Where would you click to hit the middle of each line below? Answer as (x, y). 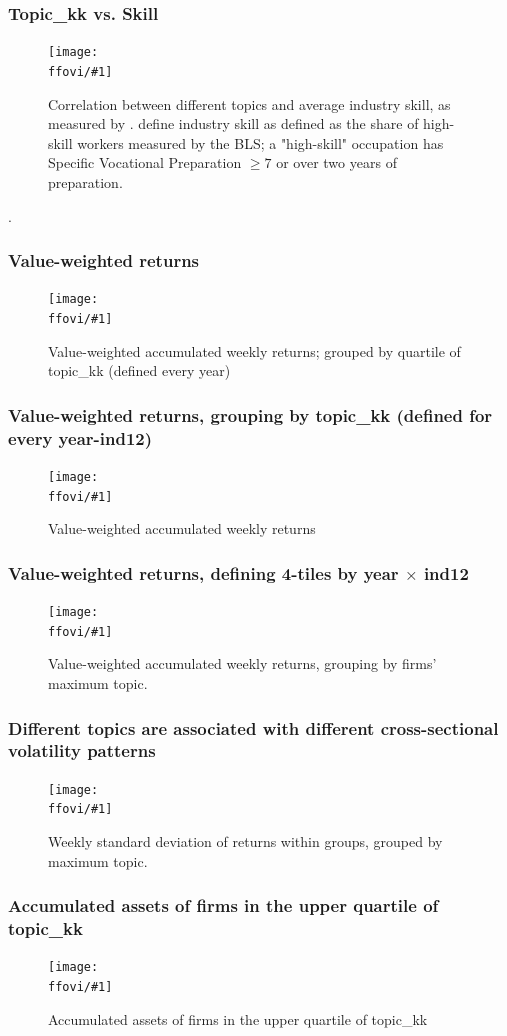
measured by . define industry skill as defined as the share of (233, 123)
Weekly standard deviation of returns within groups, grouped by (245, 841)
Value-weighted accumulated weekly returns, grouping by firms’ (242, 663)
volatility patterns (82, 750)
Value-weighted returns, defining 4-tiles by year (203, 572)
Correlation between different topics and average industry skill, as (249, 103)
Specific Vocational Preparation (145, 162)
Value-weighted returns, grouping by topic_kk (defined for (250, 414)
